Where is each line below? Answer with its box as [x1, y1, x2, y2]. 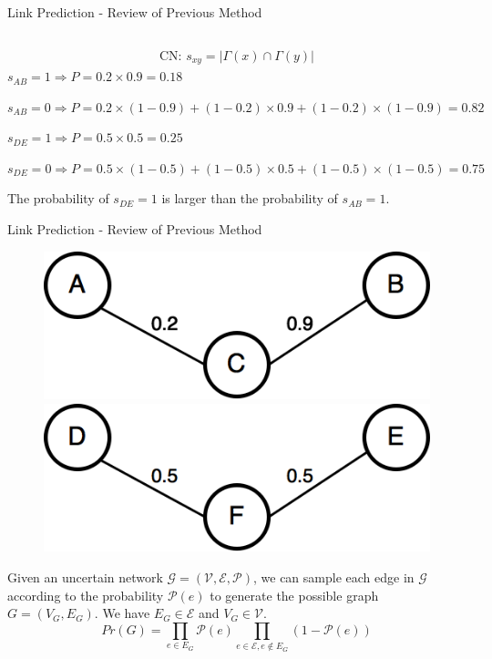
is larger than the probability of [161, 189, 338, 208]
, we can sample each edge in [253, 568, 415, 587]
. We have [94, 603, 150, 623]
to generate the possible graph [210, 585, 379, 604]
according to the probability [7, 585, 164, 604]
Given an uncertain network [7, 568, 163, 587]
